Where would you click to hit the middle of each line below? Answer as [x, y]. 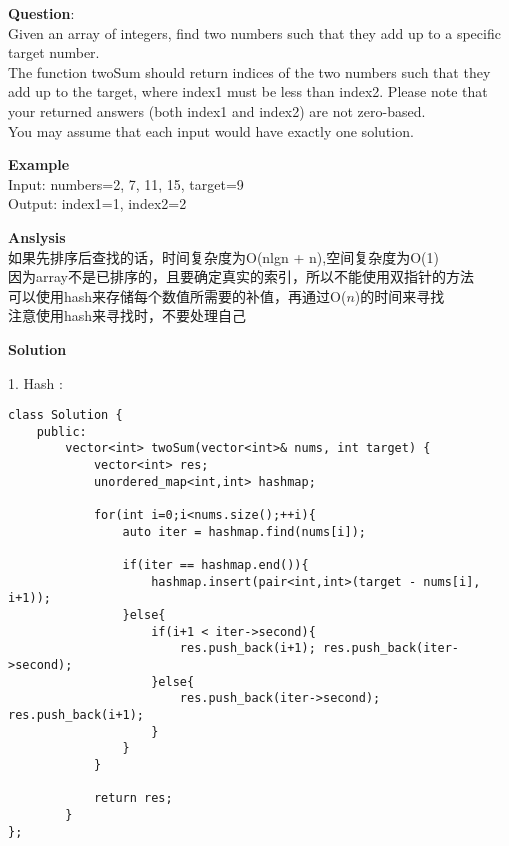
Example [39, 164]
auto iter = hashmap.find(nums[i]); [244, 531]
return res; [133, 798]
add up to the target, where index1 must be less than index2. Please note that [248, 91]
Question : [41, 13]
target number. [54, 52]
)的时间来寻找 [399, 295]
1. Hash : [35, 382]
